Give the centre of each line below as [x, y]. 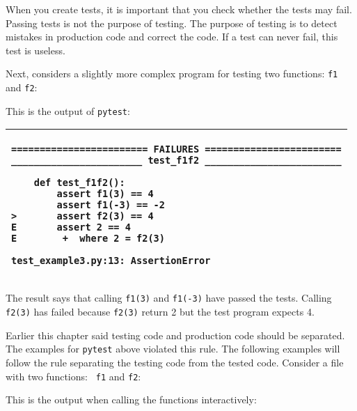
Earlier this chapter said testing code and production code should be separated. [175, 335]
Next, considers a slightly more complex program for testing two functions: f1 [172, 73]
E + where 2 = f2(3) [88, 239]
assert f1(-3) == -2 [111, 205]
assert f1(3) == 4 [105, 194]
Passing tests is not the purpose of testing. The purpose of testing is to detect [172, 23]
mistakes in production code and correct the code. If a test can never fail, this [172, 37]
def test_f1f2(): [79, 183]
